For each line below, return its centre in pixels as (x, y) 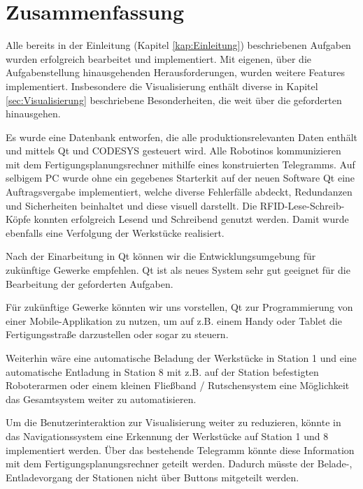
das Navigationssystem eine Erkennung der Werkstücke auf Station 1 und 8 (167, 436)
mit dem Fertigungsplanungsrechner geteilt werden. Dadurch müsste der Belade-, (179, 464)
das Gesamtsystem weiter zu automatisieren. (101, 399)
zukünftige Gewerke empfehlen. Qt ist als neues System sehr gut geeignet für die (178, 270)
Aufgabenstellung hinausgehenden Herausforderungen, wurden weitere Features (175, 72)
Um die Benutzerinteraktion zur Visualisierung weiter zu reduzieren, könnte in (173, 422)
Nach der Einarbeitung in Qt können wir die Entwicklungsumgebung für (161, 256)
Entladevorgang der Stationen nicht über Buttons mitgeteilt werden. (152, 477)
